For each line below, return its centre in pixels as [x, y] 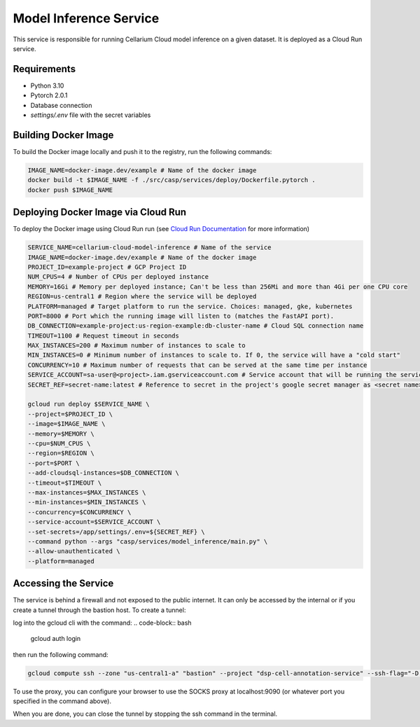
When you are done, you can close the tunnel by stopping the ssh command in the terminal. [145, 714]
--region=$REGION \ [61, 453]
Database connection [61, 105]
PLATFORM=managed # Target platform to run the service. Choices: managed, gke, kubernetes [190, 306]
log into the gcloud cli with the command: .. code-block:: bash [102, 623]
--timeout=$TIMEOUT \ [65, 483]
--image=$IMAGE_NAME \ [66, 424]
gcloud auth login [56, 639]
